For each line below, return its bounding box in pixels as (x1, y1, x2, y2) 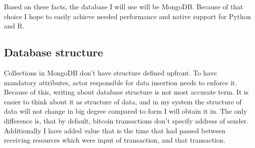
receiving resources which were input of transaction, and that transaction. (4, 135, 226, 145)
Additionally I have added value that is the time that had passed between (4, 125, 226, 135)
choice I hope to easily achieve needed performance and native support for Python (4, 11, 251, 21)
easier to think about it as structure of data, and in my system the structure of (4, 96, 242, 106)
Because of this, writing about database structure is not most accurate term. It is (4, 87, 249, 97)
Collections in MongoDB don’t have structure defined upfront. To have (4, 67, 217, 77)
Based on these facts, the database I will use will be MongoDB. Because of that (4, 1, 243, 11)
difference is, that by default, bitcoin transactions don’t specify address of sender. (4, 115, 249, 125)
